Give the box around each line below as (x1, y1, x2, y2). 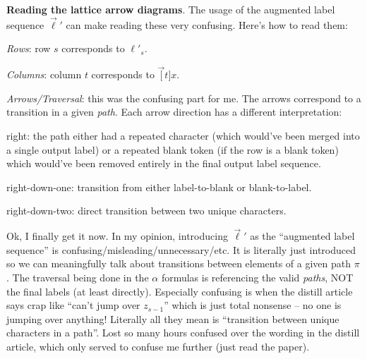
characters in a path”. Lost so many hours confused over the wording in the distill (6, 325, 360, 340)
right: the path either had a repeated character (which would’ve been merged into (6, 128, 360, 142)
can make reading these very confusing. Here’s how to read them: (66, 17, 348, 32)
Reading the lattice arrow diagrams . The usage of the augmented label (6, 2, 335, 16)
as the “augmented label (250, 229, 355, 243)
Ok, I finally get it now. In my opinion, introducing (6, 229, 228, 243)
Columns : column (6, 67, 82, 82)
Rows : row (6, 41, 51, 56)
